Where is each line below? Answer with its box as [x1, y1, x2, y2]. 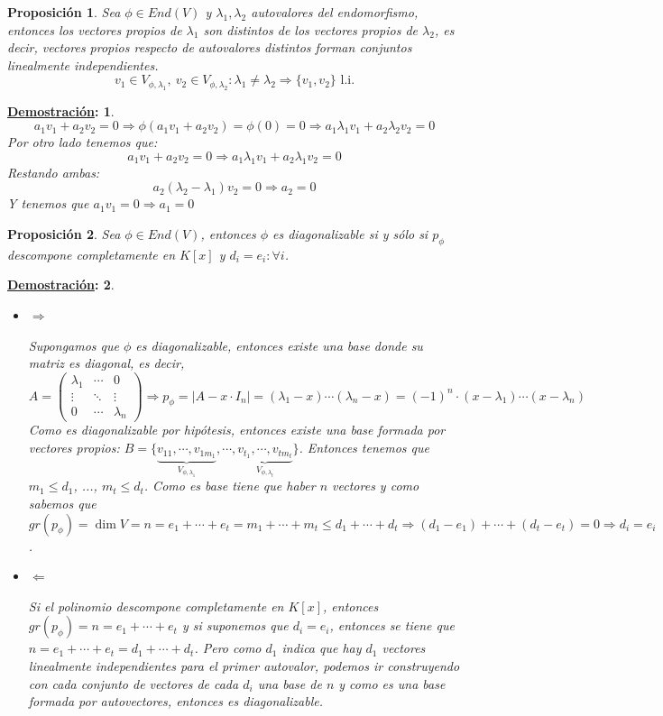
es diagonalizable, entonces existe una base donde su [135, 335, 423, 354]
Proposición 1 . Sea [7, 3, 121, 21]
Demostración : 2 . [7, 275, 115, 294]
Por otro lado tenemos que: [7, 133, 158, 151]
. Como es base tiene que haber [143, 476, 316, 495]
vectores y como [332, 476, 419, 495]
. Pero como [194, 638, 262, 657]
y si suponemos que [181, 616, 289, 635]
